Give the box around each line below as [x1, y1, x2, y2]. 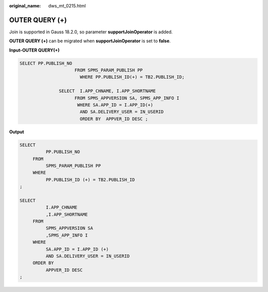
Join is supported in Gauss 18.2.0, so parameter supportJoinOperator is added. [9, 29, 173, 35]
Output [9, 129, 24, 135]
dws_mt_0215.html [48, 3, 86, 8]
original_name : [9, 3, 41, 8]
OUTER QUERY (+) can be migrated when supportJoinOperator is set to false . [9, 38, 171, 44]
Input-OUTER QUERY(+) [9, 47, 60, 53]
